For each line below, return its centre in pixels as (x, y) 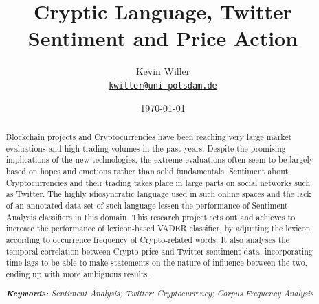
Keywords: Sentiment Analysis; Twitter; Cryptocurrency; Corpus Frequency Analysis (159, 293)
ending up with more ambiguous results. (78, 273)
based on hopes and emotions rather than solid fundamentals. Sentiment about (147, 171)
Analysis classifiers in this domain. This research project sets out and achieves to (151, 217)
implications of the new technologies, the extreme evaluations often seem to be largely (159, 160)
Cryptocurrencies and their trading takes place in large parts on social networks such (158, 182)
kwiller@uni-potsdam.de (163, 85)
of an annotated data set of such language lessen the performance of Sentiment (147, 205)
